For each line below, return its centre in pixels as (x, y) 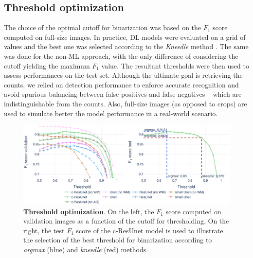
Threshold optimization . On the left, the (89, 211)
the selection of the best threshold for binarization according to (118, 240)
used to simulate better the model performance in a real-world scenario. (111, 113)
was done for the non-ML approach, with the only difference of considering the (121, 56)
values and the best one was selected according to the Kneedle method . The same (126, 46)
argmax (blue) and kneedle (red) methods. (86, 249)
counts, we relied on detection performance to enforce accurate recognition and (121, 84)
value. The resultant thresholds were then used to (175, 65)
